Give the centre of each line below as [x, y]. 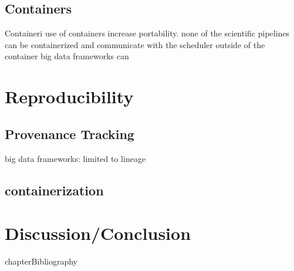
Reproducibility [69, 96]
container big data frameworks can [67, 56]
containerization [54, 190]
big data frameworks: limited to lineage [75, 158]
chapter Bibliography [41, 261]
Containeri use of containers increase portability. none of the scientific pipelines [147, 33]
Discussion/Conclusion [98, 233]
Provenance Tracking [70, 133]
